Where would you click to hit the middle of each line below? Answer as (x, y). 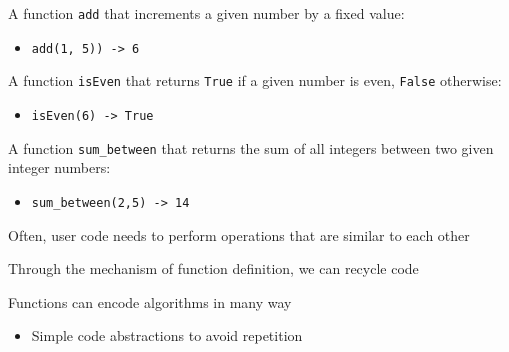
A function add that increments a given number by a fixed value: (206, 13)
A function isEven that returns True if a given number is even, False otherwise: (255, 80)
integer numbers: (59, 167)
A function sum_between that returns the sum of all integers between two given (251, 147)
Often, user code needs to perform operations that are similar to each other (239, 234)
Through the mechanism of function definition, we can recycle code (213, 268)
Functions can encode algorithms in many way (150, 301)
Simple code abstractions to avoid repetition (167, 335)
